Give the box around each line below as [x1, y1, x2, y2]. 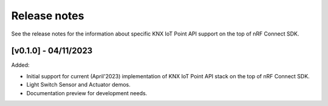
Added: [11, 61, 30, 69]
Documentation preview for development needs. [26, 89, 148, 96]
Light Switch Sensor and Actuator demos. [26, 81, 131, 89]
